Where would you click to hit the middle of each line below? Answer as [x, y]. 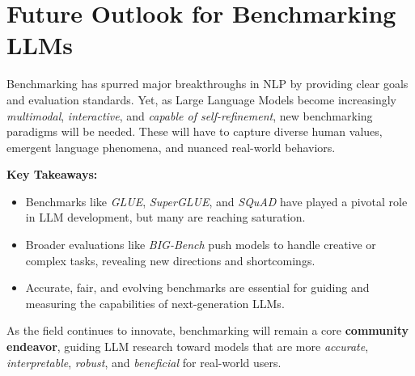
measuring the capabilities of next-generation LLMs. [155, 303]
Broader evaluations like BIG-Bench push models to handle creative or [201, 245]
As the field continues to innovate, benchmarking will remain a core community [207, 330]
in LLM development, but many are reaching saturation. [165, 217]
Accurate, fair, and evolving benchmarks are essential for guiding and [197, 287]
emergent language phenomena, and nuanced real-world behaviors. [171, 147]
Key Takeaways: [52, 174]
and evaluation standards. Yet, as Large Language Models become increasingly [201, 99]
